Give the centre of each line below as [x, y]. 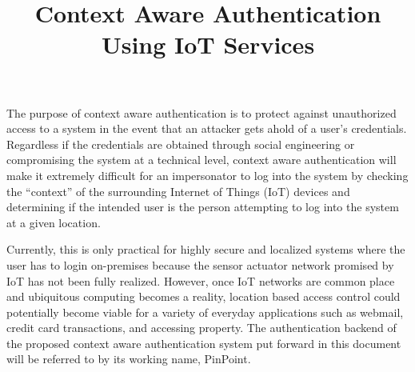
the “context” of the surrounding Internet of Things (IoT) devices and [178, 191]
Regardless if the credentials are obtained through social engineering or [181, 144]
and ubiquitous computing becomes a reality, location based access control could [204, 296]
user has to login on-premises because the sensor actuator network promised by [200, 264]
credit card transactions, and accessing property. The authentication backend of [202, 328]
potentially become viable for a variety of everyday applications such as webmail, [205, 312]
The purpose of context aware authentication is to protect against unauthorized [202, 112]
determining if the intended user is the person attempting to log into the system [203, 207]
